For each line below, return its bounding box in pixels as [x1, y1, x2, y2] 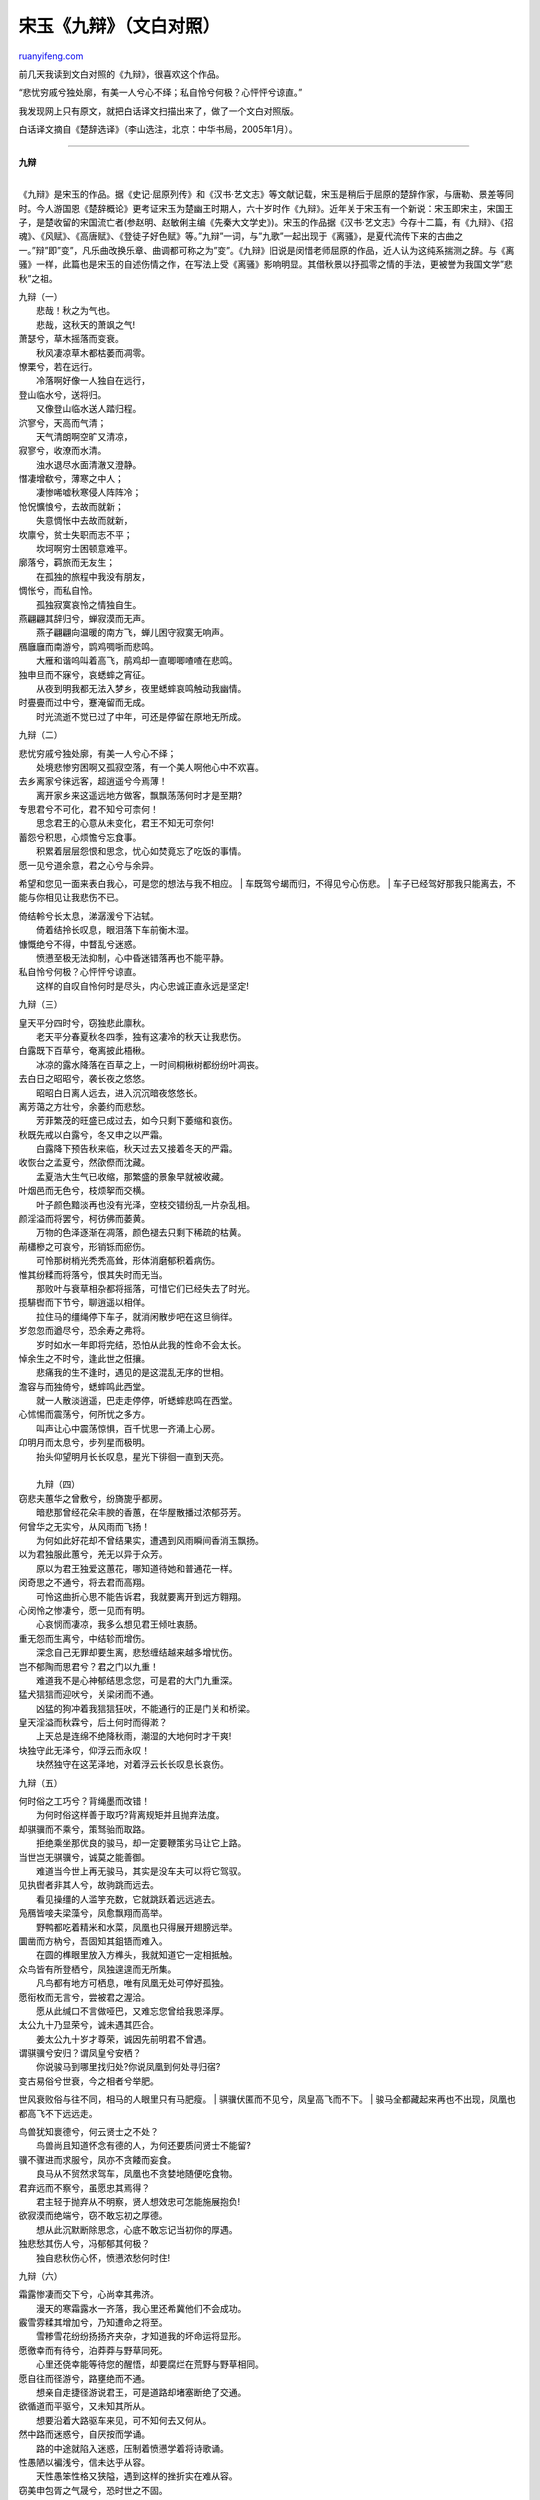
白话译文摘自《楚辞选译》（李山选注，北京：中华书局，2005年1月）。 [18, 123, 299, 135]
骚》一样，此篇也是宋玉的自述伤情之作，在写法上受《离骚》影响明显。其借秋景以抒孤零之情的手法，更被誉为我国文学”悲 [18, 258, 514, 270]
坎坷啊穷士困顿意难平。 [36, 543, 133, 555]
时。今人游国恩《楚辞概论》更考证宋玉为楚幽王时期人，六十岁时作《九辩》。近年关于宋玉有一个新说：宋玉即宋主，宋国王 [18, 202, 514, 214]
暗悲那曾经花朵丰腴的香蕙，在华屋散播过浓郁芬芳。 [36, 1506, 247, 1519]
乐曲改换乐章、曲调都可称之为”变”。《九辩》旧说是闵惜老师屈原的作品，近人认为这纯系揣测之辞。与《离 [90, 244, 515, 256]
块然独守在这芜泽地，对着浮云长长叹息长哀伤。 [36, 1758, 229, 1770]
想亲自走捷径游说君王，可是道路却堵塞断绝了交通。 [36, 2386, 247, 2399]
